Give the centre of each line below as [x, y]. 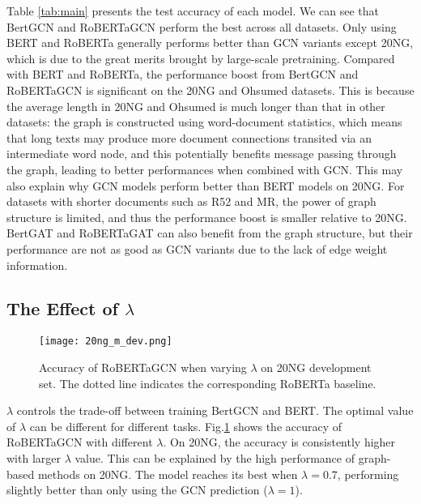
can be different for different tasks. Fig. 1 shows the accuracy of [186, 426]
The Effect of [62, 308]
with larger [34, 457]
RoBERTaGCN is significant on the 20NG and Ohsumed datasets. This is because [210, 90]
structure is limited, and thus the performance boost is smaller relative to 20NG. [207, 217]
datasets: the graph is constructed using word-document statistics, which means [204, 122]
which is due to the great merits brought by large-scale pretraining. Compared [201, 58]
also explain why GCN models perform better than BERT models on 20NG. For [206, 185]
